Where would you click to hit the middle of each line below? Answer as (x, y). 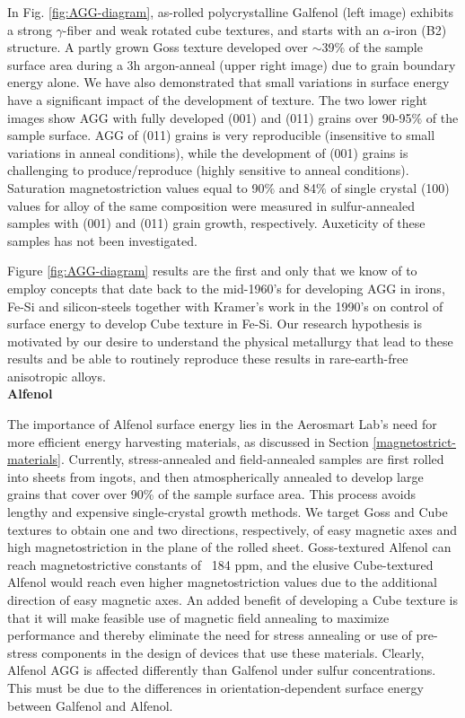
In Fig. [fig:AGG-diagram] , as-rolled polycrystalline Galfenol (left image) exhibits (231, 12)
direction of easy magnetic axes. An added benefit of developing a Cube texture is (232, 600)
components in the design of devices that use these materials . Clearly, (233, 652)
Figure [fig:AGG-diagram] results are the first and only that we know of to (212, 271)
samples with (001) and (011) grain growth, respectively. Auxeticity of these (216, 223)
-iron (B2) (419, 29)
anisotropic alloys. (57, 376)
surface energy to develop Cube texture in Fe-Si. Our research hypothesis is (215, 324)
